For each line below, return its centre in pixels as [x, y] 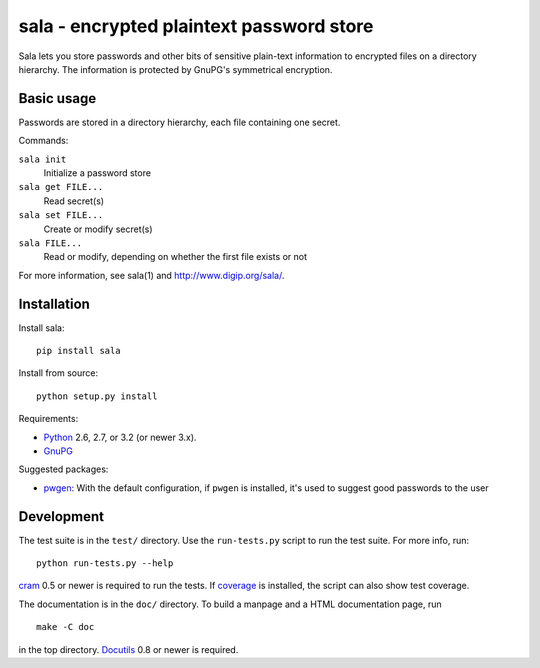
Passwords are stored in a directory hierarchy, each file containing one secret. [179, 122]
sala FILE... [50, 243]
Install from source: [58, 373]
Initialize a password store [97, 173]
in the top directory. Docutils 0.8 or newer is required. [128, 649]
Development [61, 516]
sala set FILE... [61, 215]
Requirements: [48, 419]
